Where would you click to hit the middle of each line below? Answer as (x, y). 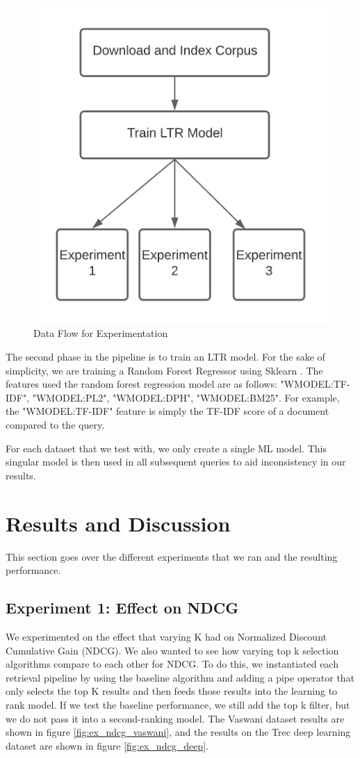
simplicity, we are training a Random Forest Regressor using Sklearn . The (164, 370)
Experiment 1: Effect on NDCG (122, 608)
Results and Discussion (118, 523)
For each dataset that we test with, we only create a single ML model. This (166, 448)
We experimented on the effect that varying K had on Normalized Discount (166, 636)
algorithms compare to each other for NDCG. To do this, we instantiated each (172, 664)
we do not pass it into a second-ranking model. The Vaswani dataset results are (175, 718)
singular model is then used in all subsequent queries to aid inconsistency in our (176, 462)
